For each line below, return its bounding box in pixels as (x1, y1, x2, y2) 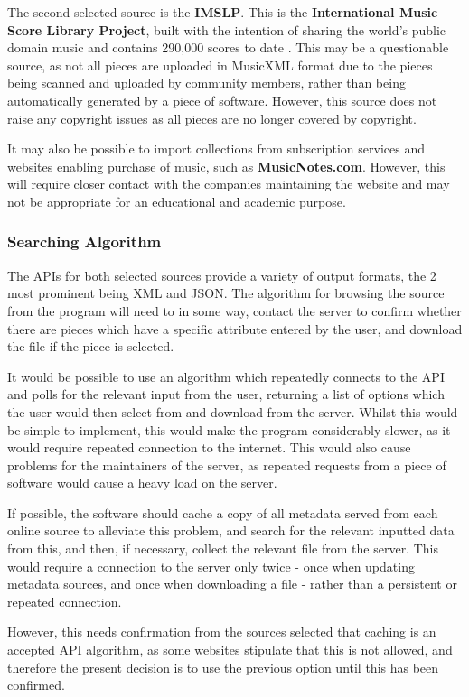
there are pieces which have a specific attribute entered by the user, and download (7, 319, 463, 338)
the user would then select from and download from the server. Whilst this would (7, 402, 458, 421)
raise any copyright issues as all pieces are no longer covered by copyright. (7, 108, 417, 127)
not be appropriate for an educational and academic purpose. (7, 191, 346, 210)
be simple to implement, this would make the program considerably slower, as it (7, 420, 451, 439)
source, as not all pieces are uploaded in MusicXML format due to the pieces (7, 55, 433, 74)
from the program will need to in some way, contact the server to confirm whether (7, 301, 462, 320)
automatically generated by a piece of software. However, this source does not (7, 90, 437, 109)
